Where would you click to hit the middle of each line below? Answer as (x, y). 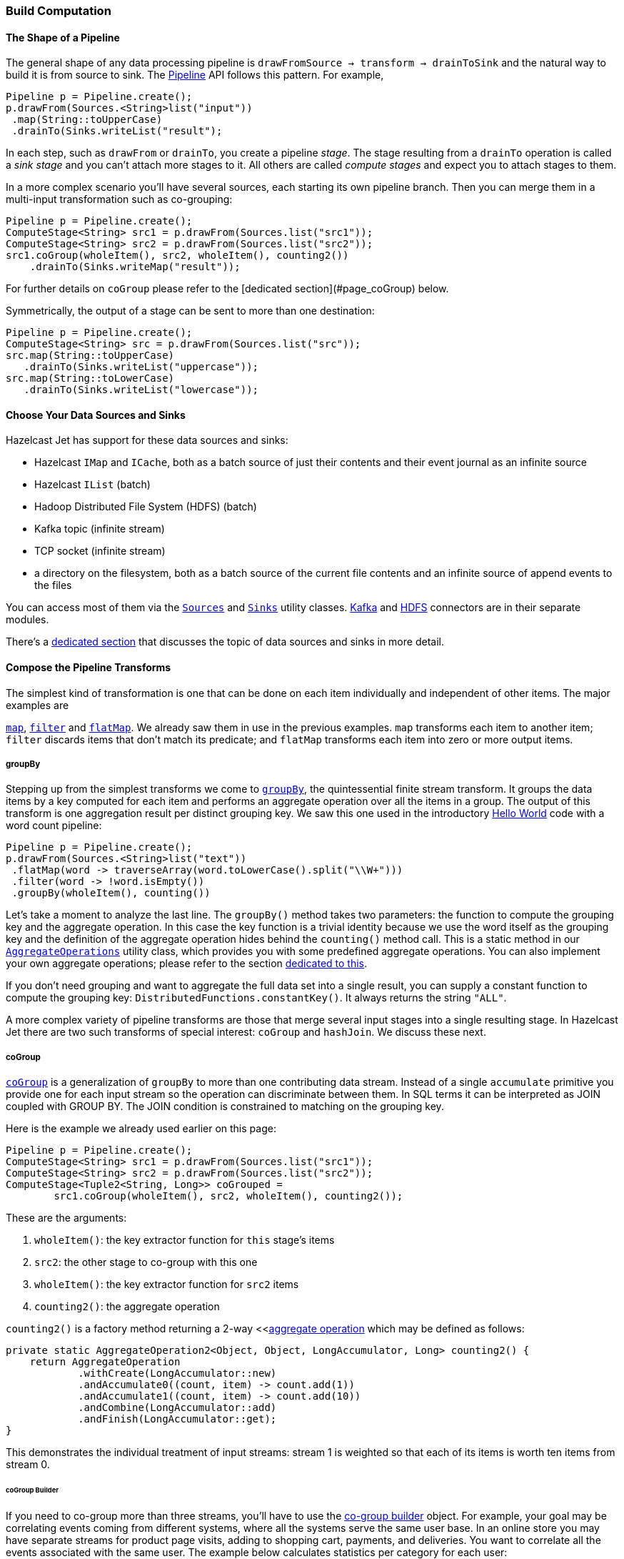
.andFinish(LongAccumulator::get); (177, 1419)
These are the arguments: (66, 1218)
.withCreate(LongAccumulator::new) (177, 1374)
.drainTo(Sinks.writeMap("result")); (135, 267)
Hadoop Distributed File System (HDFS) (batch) (146, 507)
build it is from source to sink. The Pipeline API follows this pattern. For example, (195, 75)
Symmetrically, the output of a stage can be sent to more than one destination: (190, 311)
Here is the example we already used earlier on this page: (141, 1129)
